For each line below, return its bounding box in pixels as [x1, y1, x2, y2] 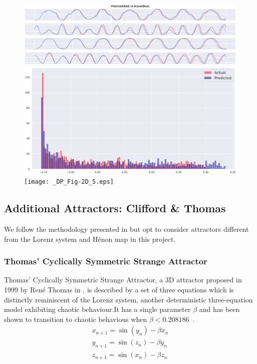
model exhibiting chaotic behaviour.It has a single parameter [4, 304, 191, 314]
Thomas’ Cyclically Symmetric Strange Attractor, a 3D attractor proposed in [4, 274, 242, 285]
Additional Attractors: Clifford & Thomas [4, 200, 226, 216]
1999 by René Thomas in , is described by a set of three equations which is [4, 284, 234, 295]
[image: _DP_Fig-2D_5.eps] [24, 178, 114, 186]
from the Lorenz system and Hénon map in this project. [4, 233, 176, 244]
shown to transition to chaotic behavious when [4, 313, 147, 324]
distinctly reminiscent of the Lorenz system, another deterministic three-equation [4, 294, 253, 304]
